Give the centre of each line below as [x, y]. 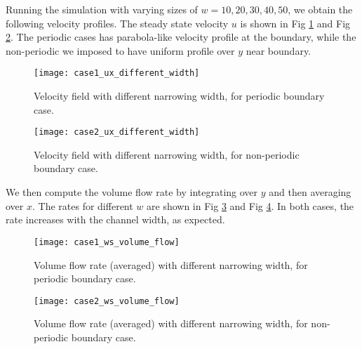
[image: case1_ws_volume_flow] [107, 242]
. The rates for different [83, 205]
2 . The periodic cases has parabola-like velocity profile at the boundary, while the [181, 37]
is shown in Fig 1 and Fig [295, 23]
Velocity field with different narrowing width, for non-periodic [167, 154]
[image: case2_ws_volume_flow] [107, 301]
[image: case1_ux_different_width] [117, 73]
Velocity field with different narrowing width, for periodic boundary [179, 96]
